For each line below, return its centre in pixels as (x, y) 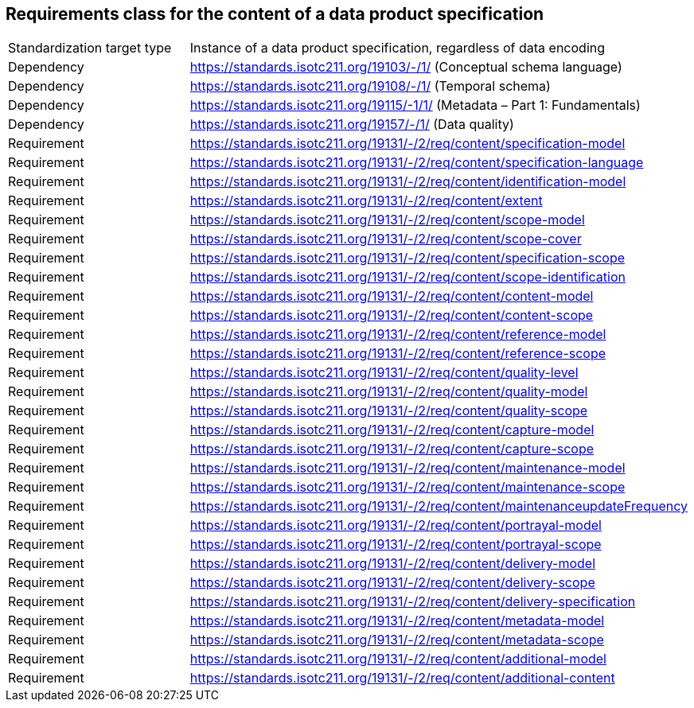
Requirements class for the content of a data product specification (275, 14)
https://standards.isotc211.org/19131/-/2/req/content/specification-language (417, 163)
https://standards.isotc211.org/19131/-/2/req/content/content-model (392, 296)
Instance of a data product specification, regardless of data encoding (398, 48)
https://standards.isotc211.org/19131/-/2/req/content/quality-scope (389, 411)
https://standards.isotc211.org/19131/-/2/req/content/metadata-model (397, 621)
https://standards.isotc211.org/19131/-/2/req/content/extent (366, 201)
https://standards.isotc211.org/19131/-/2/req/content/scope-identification (407, 277)
